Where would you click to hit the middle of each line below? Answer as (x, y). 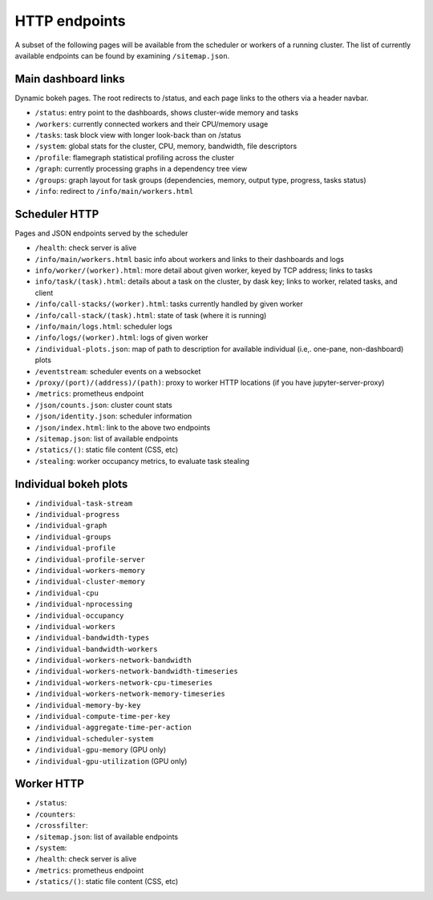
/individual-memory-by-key (88, 705)
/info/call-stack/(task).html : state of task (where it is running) (151, 315)
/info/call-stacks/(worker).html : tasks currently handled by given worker (169, 304)
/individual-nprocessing (83, 604)
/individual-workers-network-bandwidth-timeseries (136, 672)
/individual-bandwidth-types (92, 638)
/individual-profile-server (90, 559)
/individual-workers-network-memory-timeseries (130, 694)
